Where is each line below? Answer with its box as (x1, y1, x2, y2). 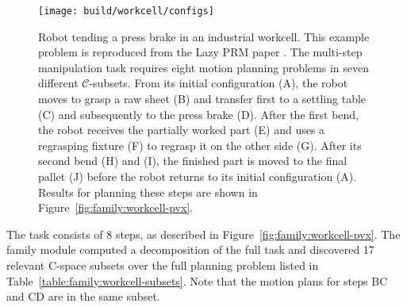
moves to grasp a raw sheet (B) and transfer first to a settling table (38, 90, 367, 107)
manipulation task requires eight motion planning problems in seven (38, 59, 369, 75)
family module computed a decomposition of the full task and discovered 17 (6, 241, 374, 258)
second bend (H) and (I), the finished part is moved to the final (38, 152, 347, 169)
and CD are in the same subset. (6, 288, 160, 305)
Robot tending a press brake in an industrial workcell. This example (38, 28, 370, 44)
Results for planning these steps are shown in (38, 183, 258, 200)
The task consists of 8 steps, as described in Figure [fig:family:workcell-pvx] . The (6, 225, 401, 242)
